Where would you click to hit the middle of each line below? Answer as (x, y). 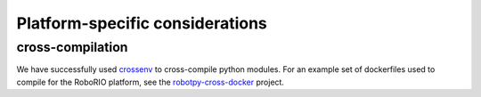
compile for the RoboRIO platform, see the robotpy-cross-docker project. (151, 82)
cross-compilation (72, 47)
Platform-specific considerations (142, 23)
